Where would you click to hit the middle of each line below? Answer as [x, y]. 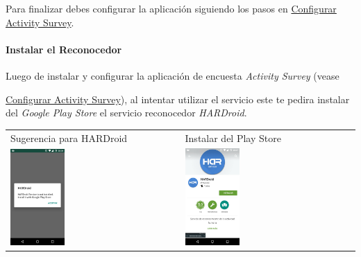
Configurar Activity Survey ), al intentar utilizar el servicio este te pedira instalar [178, 99]
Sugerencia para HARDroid [69, 138]
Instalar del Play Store [233, 138]
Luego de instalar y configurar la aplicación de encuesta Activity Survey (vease [173, 75]
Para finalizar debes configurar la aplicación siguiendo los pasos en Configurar [171, 8]
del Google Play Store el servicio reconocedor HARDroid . [126, 113]
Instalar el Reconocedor [64, 49]
